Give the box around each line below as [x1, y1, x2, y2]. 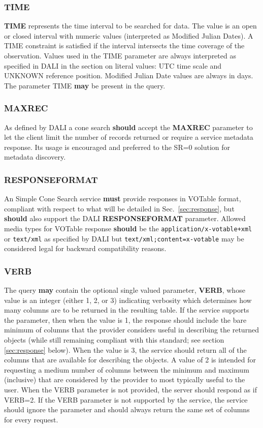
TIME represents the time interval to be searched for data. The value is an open [4, 20, 257, 31]
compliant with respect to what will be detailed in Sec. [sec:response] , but [4, 203, 235, 213]
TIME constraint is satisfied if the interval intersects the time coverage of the [4, 40, 245, 51]
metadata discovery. [4, 151, 66, 162]
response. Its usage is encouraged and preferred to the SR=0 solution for [4, 141, 231, 152]
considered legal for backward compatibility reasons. [4, 243, 167, 254]
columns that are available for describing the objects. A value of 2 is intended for [4, 354, 256, 365]
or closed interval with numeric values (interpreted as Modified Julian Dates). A [4, 30, 253, 41]
